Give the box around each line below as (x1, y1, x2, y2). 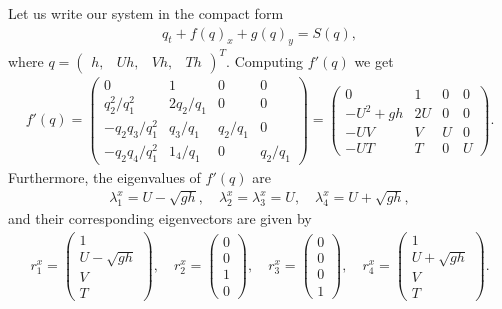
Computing (234, 50, 304, 71)
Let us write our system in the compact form (8, 3, 284, 23)
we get (354, 50, 394, 71)
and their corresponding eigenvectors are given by (8, 207, 312, 228)
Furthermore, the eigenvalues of (8, 166, 201, 187)
